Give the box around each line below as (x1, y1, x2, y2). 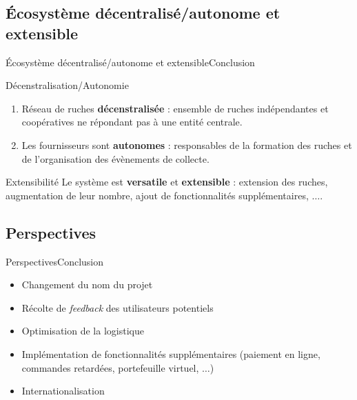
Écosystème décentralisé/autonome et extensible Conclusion (6, 54, 255, 69)
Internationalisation (21, 383, 105, 398)
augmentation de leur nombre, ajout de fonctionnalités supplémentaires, (6, 188, 309, 202)
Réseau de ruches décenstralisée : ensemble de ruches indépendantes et (21, 101, 329, 115)
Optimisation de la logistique (21, 323, 144, 338)
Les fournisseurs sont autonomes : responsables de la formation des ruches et (21, 137, 352, 152)
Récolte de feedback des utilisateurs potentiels (21, 300, 214, 314)
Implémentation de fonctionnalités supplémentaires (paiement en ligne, (21, 346, 320, 361)
